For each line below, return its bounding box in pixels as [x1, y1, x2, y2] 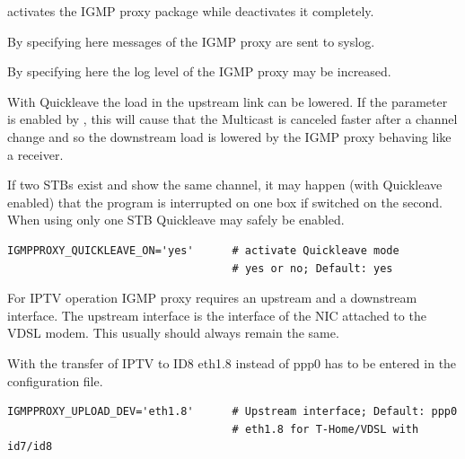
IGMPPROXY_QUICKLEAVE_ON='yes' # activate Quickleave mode [7, 243, 399, 257]
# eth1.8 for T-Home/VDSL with [232, 422, 419, 436]
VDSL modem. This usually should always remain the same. [7, 323, 339, 342]
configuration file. [7, 371, 103, 390]
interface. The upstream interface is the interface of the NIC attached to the [7, 305, 426, 324]
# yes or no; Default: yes [232, 261, 393, 275]
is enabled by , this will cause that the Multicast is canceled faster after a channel [7, 110, 458, 128]
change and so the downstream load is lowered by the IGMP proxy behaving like [7, 127, 452, 146]
